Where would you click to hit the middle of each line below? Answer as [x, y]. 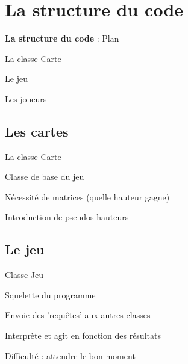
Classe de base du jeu [45, 177]
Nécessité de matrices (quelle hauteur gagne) [87, 196]
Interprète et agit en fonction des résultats [83, 335]
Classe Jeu [24, 275]
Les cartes [37, 131]
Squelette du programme [50, 295]
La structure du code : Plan [62, 38]
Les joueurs [26, 98]
